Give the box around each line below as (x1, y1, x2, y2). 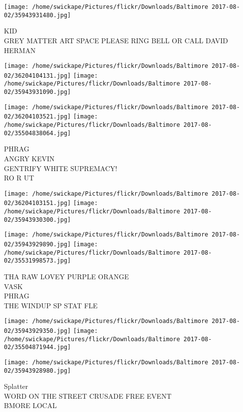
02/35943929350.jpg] (4, 327, 71, 334)
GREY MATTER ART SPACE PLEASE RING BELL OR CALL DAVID (4, 35, 228, 45)
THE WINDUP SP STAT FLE (4, 300, 98, 310)
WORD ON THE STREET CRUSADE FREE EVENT (4, 390, 172, 401)
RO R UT (4, 173, 34, 183)
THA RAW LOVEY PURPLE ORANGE (4, 271, 129, 281)
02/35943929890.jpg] (4, 241, 71, 248)
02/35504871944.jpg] (4, 344, 71, 351)
